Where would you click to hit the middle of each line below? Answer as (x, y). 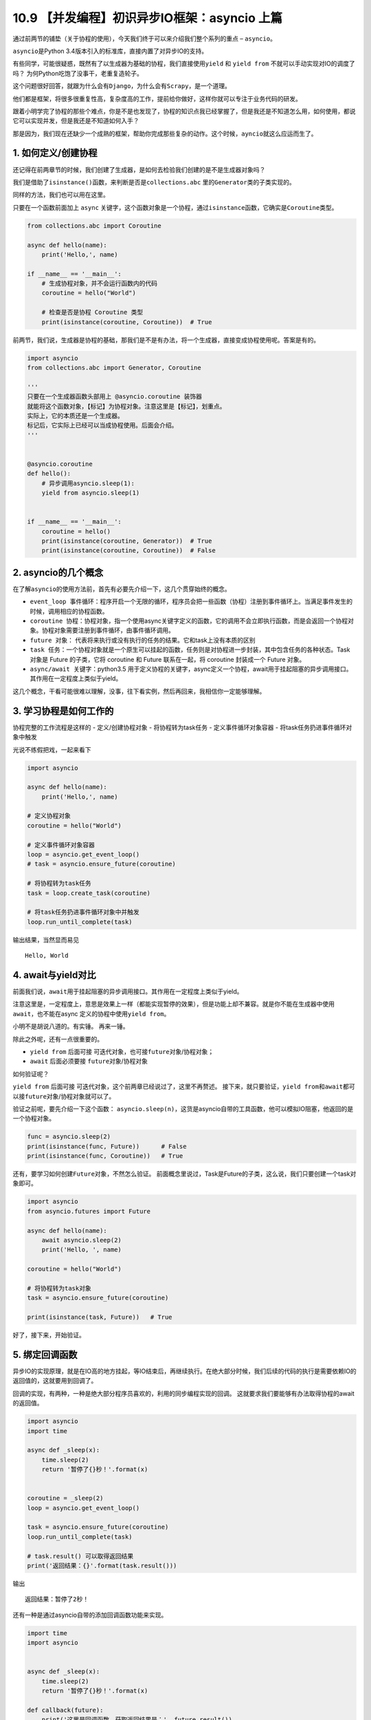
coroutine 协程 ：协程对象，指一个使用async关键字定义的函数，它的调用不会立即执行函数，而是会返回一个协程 (189, 621)
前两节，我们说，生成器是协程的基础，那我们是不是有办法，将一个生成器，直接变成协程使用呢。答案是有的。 (166, 340)
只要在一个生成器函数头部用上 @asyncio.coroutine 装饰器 (115, 397)
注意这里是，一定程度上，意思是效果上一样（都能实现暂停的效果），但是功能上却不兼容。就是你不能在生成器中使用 (173, 1004)
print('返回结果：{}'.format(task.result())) (102, 1566)
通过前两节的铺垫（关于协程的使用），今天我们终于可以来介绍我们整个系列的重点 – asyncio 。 (144, 39)
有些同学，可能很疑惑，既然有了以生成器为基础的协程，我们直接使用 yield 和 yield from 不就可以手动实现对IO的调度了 (184, 64)
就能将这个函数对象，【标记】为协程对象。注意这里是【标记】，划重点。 (126, 406)
